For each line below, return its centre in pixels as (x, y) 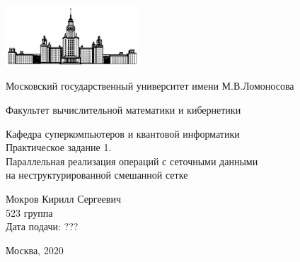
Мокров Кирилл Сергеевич (63, 198)
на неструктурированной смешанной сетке (97, 175)
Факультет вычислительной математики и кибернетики (123, 109)
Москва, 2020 (35, 250)
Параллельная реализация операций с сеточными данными (132, 161)
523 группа (29, 212)
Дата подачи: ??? (42, 226)
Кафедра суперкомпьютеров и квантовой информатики (123, 133)
